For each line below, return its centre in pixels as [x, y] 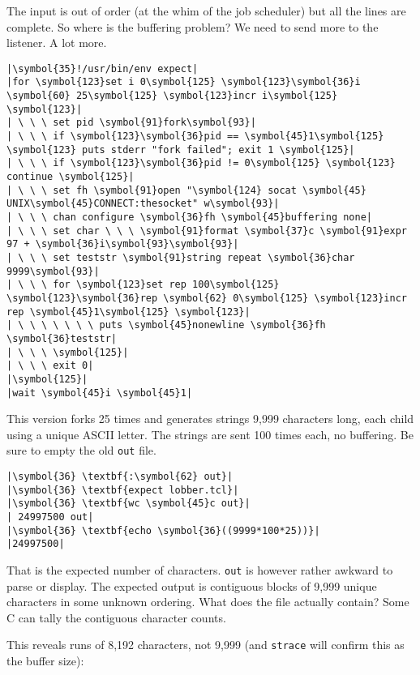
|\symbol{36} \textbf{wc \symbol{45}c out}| [129, 504]
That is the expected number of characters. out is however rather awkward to [200, 569]
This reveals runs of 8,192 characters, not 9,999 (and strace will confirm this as [206, 645]
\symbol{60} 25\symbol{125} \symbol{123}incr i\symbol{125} [172, 96]
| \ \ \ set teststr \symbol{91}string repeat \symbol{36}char [181, 257]
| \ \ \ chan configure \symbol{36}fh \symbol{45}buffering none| [190, 217]
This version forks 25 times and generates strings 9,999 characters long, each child [210, 419]
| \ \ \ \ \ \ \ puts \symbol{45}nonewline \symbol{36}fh [166, 325]
